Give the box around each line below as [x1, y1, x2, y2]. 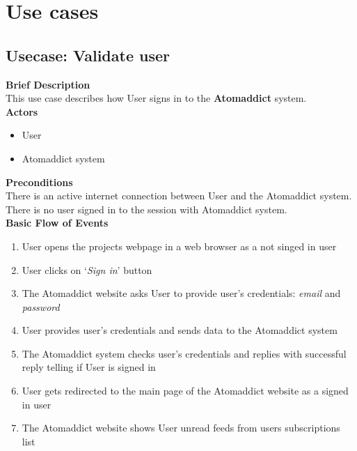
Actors [6, 104, 38, 119]
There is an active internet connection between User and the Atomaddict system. [6, 188, 352, 203]
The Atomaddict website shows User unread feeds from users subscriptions [22, 420, 340, 435]
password [22, 299, 60, 314]
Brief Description [6, 77, 90, 91]
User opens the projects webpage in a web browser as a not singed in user [22, 238, 337, 253]
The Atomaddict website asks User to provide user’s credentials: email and [22, 286, 341, 300]
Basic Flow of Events [6, 215, 109, 230]
